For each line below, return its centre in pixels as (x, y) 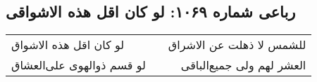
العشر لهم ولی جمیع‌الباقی (243, 65)
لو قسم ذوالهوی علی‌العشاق (79, 65)
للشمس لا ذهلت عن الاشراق (237, 45)
